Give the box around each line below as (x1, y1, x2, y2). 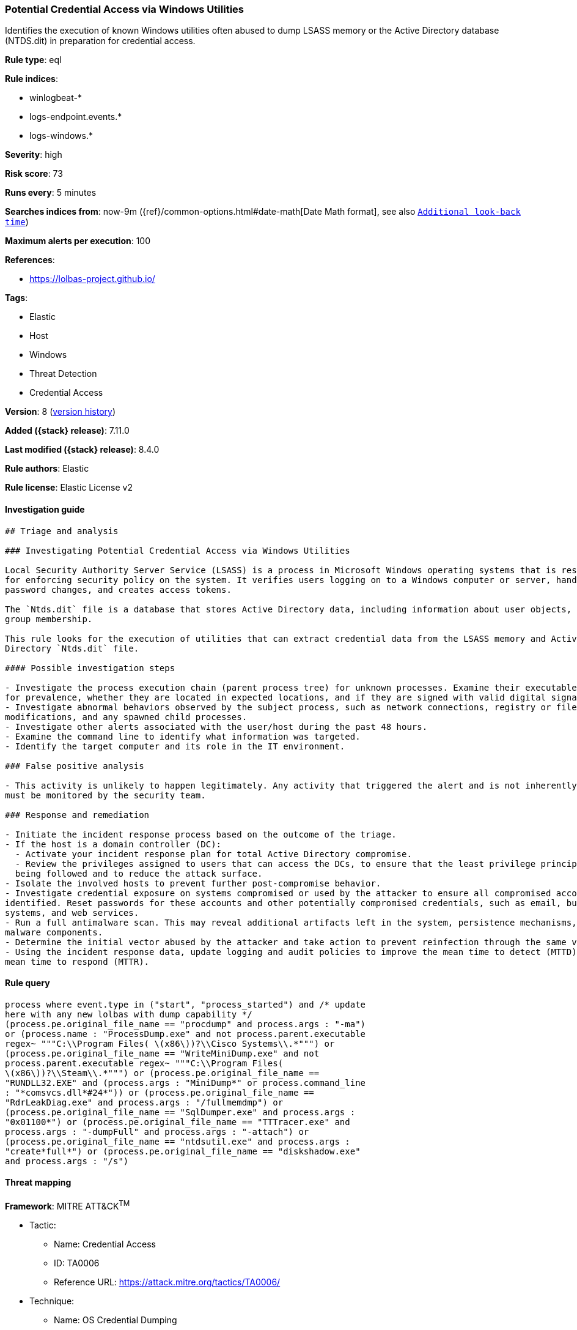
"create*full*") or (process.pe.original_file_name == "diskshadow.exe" (5, 1146, 361, 1156)
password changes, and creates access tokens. (5, 584, 232, 595)
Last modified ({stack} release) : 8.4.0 (5, 444, 160, 455)
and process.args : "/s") (5, 1156, 129, 1166)
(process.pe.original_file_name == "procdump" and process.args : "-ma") (5, 1019, 366, 1029)
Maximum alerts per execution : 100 (5, 236, 151, 247)
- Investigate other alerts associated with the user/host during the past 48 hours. (5, 721, 428, 732)
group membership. (5, 614, 93, 624)
